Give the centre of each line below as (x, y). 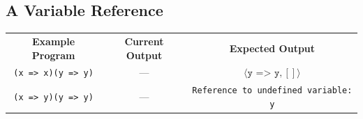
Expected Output (272, 48)
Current (144, 41)
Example (54, 41)
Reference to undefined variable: (272, 91)
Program (53, 55)
